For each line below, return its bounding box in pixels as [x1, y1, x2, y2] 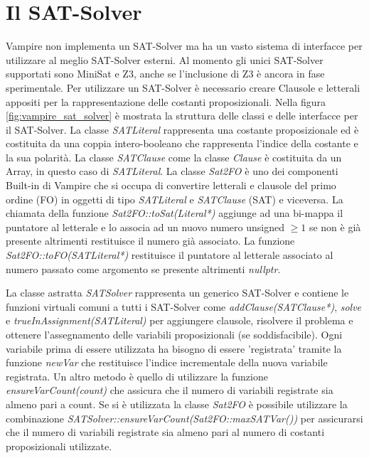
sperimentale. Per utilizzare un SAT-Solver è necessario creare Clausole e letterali [6, 80, 360, 95]
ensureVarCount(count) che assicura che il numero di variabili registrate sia [6, 383, 333, 398]
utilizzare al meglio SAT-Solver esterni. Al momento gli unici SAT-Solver [6, 52, 323, 67]
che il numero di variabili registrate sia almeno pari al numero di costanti [6, 425, 325, 440]
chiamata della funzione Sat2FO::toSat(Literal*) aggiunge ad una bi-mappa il [6, 206, 343, 220]
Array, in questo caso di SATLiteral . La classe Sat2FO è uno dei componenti [6, 164, 338, 179]
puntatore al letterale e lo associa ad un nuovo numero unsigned [6, 219, 284, 234]
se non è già [309, 219, 361, 234]
